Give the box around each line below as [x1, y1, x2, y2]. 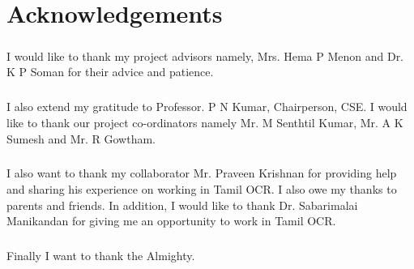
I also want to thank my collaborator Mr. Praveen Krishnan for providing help [6, 164, 397, 181]
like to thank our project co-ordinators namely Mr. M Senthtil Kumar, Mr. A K [6, 113, 403, 130]
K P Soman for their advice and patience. [6, 63, 214, 80]
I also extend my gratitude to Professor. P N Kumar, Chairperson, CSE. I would [6, 98, 408, 115]
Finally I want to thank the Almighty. [6, 247, 195, 264]
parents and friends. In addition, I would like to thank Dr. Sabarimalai [6, 196, 358, 213]
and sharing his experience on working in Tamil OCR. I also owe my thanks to [6, 181, 397, 198]
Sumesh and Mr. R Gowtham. [6, 130, 156, 147]
